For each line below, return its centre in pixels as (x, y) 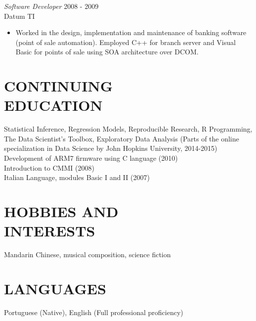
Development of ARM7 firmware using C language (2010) (91, 158)
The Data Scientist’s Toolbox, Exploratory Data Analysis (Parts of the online (122, 138)
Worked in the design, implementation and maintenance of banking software (131, 32)
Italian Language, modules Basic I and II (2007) (77, 177)
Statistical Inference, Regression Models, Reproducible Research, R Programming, (128, 129)
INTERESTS (50, 231)
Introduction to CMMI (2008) (49, 167)
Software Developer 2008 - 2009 (51, 6)
